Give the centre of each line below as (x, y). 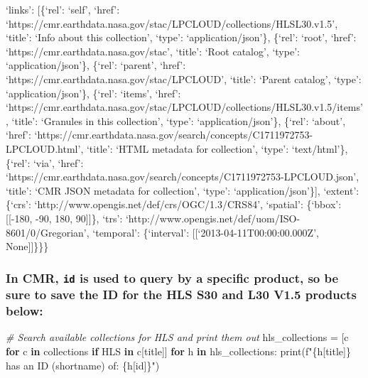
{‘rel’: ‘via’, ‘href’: (45, 162)
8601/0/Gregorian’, (48, 232)
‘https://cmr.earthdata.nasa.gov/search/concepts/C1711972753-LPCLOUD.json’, (183, 177)
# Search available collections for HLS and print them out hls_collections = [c (177, 337)
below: (25, 311)
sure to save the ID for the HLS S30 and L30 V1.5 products (181, 295)
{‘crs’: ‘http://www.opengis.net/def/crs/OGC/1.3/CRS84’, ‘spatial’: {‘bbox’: (174, 204)
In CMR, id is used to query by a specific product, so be (172, 277)
